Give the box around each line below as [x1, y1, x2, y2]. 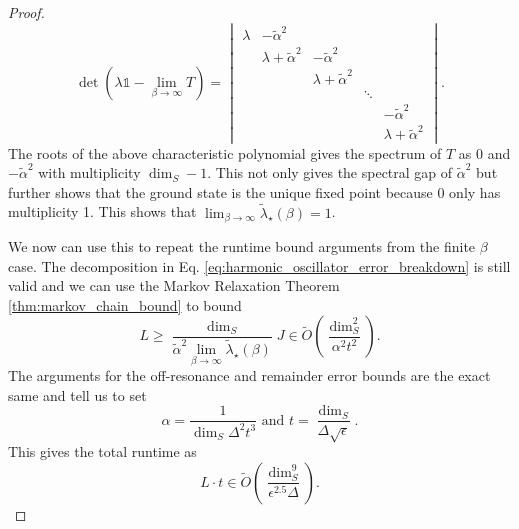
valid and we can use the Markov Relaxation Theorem [8, 275, 340, 296]
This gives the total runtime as [8, 441, 197, 462]
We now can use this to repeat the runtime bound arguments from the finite [8, 236, 476, 256]
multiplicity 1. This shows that [8, 201, 197, 222]
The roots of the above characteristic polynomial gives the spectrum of [8, 142, 442, 163]
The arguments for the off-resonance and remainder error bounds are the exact [8, 365, 491, 386]
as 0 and [458, 142, 511, 163]
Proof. [8, 2, 45, 22]
